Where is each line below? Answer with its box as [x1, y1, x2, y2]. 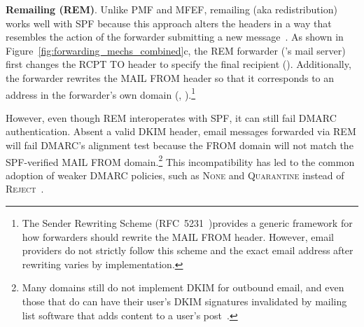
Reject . [6, 181, 44, 196]
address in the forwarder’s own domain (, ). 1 [6, 85, 196, 102]
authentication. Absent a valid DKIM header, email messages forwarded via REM [6, 124, 356, 139]
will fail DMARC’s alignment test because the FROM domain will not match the [6, 138, 353, 152]
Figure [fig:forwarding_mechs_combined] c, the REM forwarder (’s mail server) [6, 43, 346, 57]
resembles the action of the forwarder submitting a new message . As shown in [6, 29, 344, 44]
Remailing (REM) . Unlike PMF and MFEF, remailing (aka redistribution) [6, 2, 337, 16]
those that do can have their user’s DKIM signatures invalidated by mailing [22, 294, 347, 308]
